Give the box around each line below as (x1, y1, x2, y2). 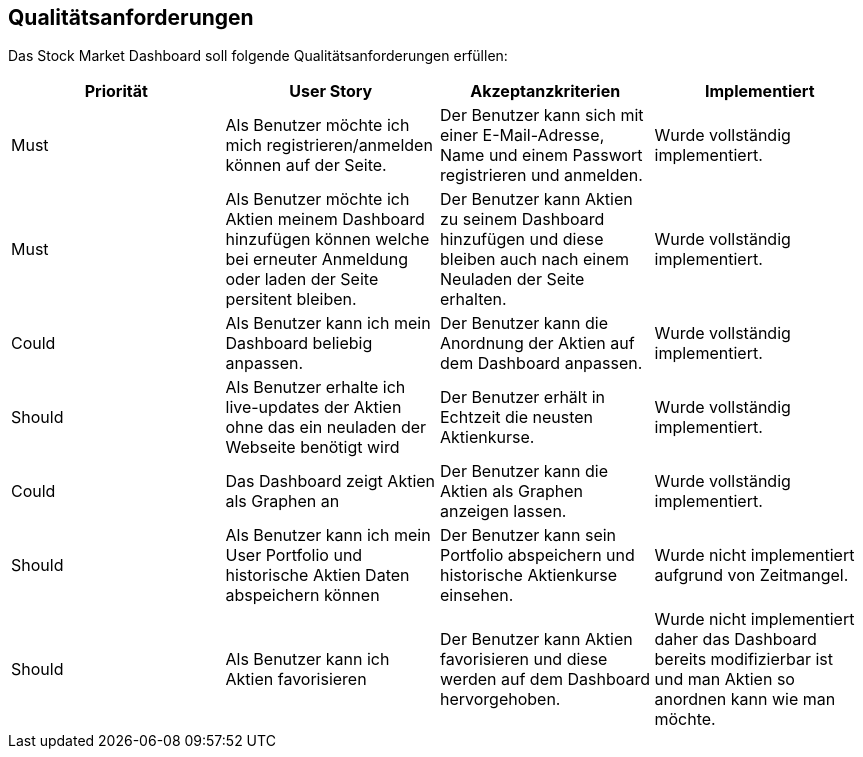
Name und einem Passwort (440, 145, 643, 166)
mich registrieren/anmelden (225, 135, 433, 156)
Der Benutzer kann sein (440, 525, 617, 546)
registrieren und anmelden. (440, 165, 643, 186)
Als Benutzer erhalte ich (225, 377, 406, 398)
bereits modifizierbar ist (654, 649, 834, 670)
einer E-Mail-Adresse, (440, 125, 605, 146)
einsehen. (440, 585, 514, 606)
